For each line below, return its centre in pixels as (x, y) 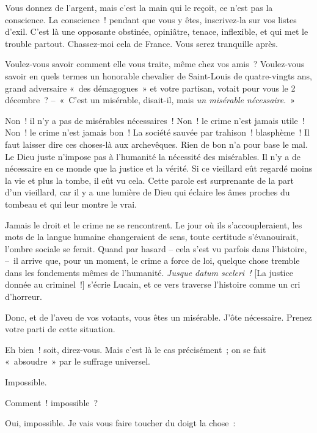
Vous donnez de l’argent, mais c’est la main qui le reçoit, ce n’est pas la (139, 7)
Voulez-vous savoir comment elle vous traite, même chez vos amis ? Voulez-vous (155, 64)
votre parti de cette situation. (60, 329)
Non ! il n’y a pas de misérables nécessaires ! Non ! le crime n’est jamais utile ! (155, 120)
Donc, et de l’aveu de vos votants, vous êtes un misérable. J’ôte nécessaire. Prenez (158, 317)
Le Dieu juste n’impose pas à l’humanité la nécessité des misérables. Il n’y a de (153, 156)
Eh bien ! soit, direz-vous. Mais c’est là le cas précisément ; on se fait (136, 349)
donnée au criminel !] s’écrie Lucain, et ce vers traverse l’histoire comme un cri (153, 284)
